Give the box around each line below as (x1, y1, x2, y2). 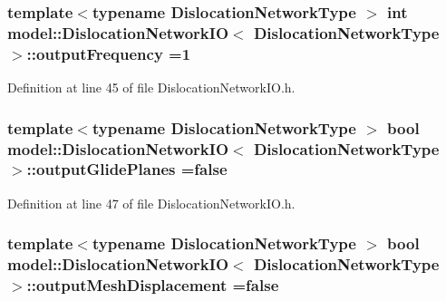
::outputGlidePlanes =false (26, 158, 228, 180)
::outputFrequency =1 (26, 42, 191, 64)
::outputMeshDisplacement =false (26, 274, 279, 296)
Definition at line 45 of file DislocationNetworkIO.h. (7, 78, 296, 97)
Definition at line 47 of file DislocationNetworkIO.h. (7, 193, 296, 212)
